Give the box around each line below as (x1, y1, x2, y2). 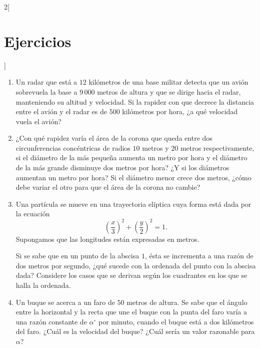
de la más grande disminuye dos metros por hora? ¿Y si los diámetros (15, 162, 229, 173)
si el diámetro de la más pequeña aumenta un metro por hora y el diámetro (15, 152, 247, 163)
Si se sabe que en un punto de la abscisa (15, 250, 139, 261)
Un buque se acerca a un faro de (15, 296, 115, 307)
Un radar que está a (15, 77, 77, 87)
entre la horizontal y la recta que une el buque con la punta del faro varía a (15, 306, 247, 317)
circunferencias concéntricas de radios (15, 142, 130, 153)
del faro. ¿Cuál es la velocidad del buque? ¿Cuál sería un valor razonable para (15, 326, 255, 336)
